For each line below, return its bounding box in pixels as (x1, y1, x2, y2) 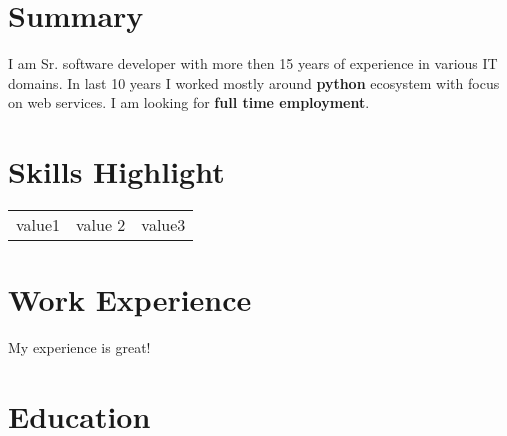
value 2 (76, 213, 126, 237)
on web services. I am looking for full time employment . (8, 92, 370, 113)
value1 (16, 213, 61, 237)
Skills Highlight (8, 151, 225, 192)
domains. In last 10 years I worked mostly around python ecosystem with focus (8, 72, 500, 93)
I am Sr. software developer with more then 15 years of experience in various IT (8, 53, 498, 74)
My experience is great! (8, 337, 151, 358)
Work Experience (8, 279, 252, 320)
